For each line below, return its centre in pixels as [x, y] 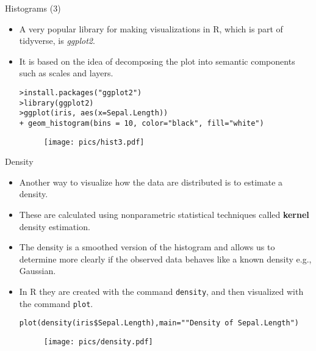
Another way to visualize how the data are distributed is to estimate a [151, 182]
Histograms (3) [33, 8]
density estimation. [55, 226]
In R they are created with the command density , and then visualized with [161, 291]
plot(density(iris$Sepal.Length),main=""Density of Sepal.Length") [159, 323]
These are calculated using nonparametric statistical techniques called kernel [164, 215]
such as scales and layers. [66, 73]
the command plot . [56, 303]
